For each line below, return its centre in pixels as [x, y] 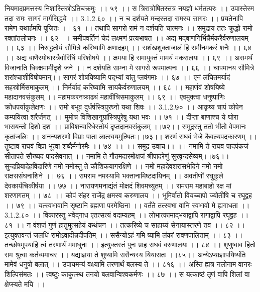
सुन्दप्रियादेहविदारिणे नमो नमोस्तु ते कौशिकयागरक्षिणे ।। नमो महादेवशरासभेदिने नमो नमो [114, 166]
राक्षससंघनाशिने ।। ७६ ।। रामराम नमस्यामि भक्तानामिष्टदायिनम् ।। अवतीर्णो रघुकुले [114, 176]
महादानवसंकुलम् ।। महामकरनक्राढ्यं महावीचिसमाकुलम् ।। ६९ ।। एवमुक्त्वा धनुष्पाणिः [115, 97]
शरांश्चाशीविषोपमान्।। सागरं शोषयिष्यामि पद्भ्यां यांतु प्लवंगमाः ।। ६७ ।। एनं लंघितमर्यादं [117, 77]
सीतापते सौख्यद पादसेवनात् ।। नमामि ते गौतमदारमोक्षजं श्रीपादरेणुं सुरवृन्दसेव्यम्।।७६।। [117, 156]
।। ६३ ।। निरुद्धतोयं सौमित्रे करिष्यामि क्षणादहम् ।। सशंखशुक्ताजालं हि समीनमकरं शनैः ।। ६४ [128, 47]
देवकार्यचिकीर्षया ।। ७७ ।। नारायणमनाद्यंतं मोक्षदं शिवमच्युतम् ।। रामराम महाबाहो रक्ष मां [118, 185]
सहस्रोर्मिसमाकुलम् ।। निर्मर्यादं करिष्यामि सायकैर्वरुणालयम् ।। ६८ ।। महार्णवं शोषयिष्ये [115, 87]
